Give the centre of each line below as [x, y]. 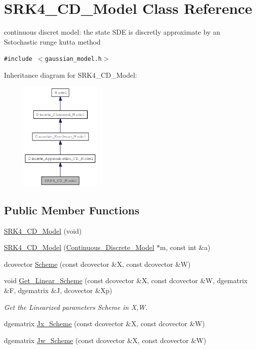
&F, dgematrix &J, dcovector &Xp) [58, 290]
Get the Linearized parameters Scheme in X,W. [76, 307]
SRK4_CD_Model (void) [43, 230]
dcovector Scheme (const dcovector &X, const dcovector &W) [97, 264]
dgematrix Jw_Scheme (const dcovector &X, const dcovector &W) [105, 340]
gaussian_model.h [73, 59]
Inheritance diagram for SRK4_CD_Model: [71, 75]
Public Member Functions [72, 210]
